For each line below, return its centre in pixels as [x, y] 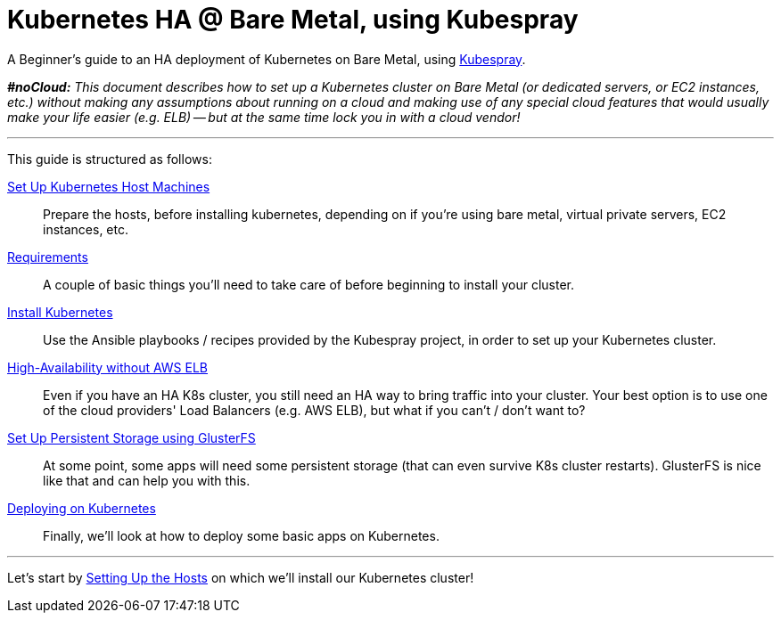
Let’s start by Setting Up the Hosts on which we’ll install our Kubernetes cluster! [241, 577]
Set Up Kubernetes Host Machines [109, 186]
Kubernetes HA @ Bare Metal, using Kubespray [293, 20]
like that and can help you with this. [147, 480]
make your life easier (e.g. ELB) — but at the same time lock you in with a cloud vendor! [264, 117]
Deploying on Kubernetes [82, 508]
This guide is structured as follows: [110, 159]
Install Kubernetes [60, 312]
